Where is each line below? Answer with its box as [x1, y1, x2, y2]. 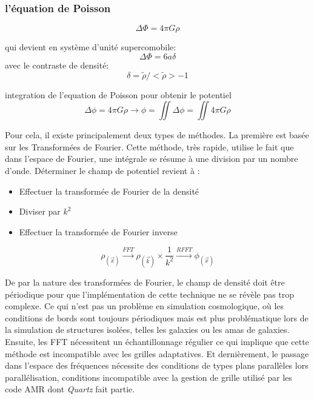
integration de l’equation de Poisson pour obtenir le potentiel [5, 88, 232, 101]
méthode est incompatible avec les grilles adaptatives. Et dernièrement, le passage [5, 347, 309, 360]
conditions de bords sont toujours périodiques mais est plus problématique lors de [5, 311, 309, 324]
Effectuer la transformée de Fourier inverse [19, 225, 178, 238]
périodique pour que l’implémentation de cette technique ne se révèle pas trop [5, 287, 295, 300]
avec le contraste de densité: [5, 58, 109, 71]
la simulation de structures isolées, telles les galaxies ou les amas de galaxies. [5, 323, 290, 336]
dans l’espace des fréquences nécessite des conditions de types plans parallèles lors [5, 359, 309, 372]
